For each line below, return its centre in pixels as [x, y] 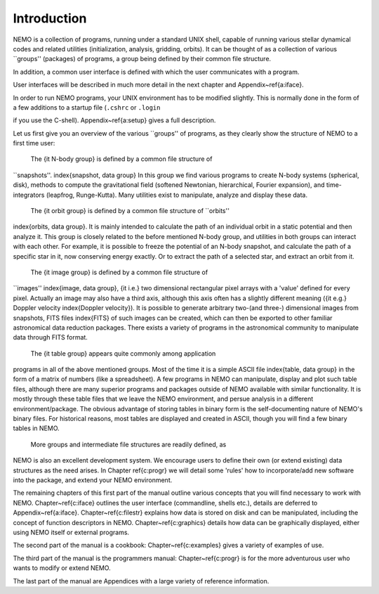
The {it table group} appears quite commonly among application [123, 353]
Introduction [50, 18]
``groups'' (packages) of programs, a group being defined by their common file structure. [142, 59]
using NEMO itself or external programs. [71, 532]
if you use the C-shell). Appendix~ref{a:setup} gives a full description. [114, 120]
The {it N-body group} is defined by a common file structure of [121, 159]
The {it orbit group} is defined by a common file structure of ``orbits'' [130, 211]
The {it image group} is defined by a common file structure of [119, 272]
